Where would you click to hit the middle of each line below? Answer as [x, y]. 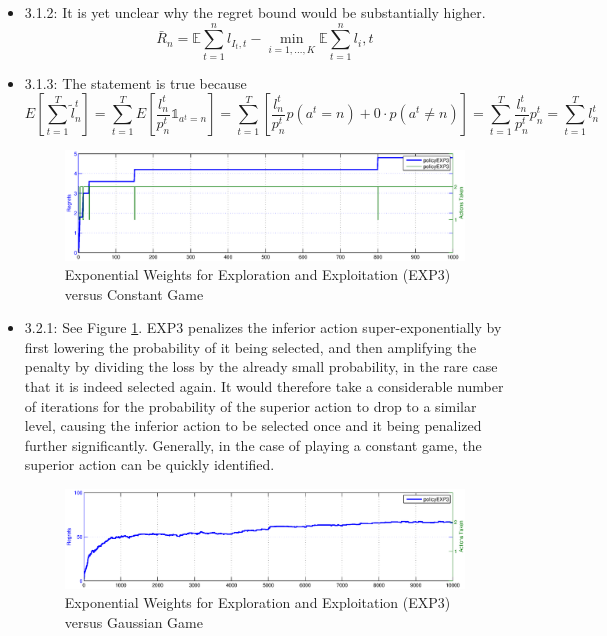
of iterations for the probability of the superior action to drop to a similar [250, 405]
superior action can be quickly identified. [149, 464]
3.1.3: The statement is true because [135, 82]
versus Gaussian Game [133, 621]
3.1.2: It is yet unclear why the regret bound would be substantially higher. [255, 12]
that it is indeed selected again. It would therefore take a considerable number [264, 386]
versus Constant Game [134, 293]
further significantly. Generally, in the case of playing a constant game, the [253, 444]
